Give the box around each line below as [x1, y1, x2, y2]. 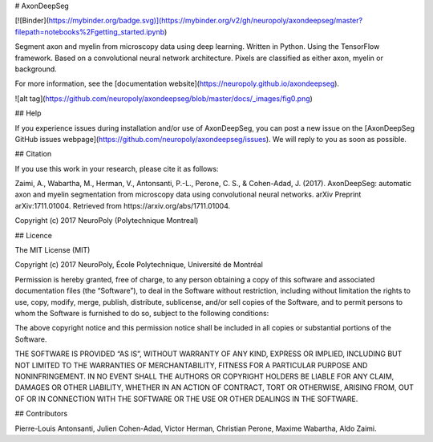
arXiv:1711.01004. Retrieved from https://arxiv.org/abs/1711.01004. [14, 201, 231, 210]
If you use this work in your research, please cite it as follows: [14, 164, 219, 173]
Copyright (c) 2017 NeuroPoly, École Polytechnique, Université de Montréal [14, 260, 264, 270]
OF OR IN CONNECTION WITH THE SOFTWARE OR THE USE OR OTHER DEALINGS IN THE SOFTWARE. [14, 394, 358, 403]
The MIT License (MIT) [14, 245, 91, 255]
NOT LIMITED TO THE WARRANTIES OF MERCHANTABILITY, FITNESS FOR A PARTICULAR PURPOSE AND [14, 360, 368, 370]
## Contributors [14, 409, 68, 419]
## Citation [14, 149, 52, 159]
